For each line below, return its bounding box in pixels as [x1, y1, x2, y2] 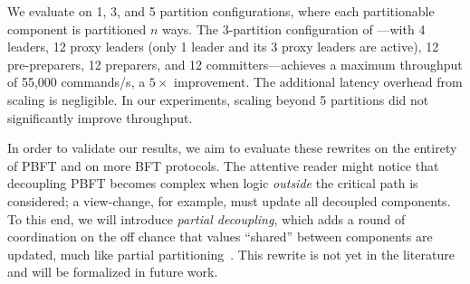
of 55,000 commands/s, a [7, 72, 146, 91]
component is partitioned [7, 19, 147, 38]
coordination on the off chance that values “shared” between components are [7, 227, 433, 246]
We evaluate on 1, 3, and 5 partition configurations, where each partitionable [7, 2, 435, 20]
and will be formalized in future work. [7, 262, 218, 281]
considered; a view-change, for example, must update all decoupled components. [7, 191, 451, 210]
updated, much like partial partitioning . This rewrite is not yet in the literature [7, 244, 455, 263]
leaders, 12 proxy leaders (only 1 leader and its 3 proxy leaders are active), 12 [7, 37, 439, 56]
